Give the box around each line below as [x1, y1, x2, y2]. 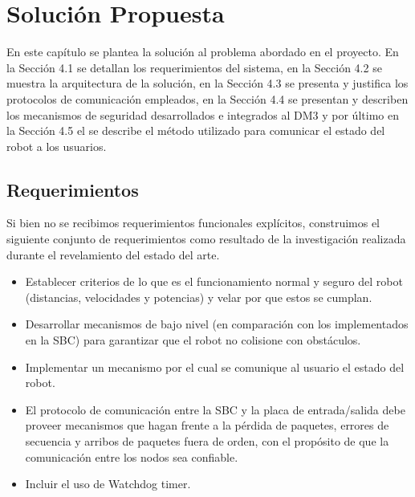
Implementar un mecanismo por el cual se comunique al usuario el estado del [25, 358, 405, 375]
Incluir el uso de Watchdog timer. [25, 475, 191, 492]
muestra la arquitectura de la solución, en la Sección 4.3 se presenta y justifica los [6, 75, 409, 92]
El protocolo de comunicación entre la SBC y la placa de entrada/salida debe [25, 401, 405, 418]
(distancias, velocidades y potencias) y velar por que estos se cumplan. [25, 288, 372, 305]
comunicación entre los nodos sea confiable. [25, 448, 238, 465]
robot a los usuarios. [6, 137, 107, 154]
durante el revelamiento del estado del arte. [6, 246, 220, 263]
